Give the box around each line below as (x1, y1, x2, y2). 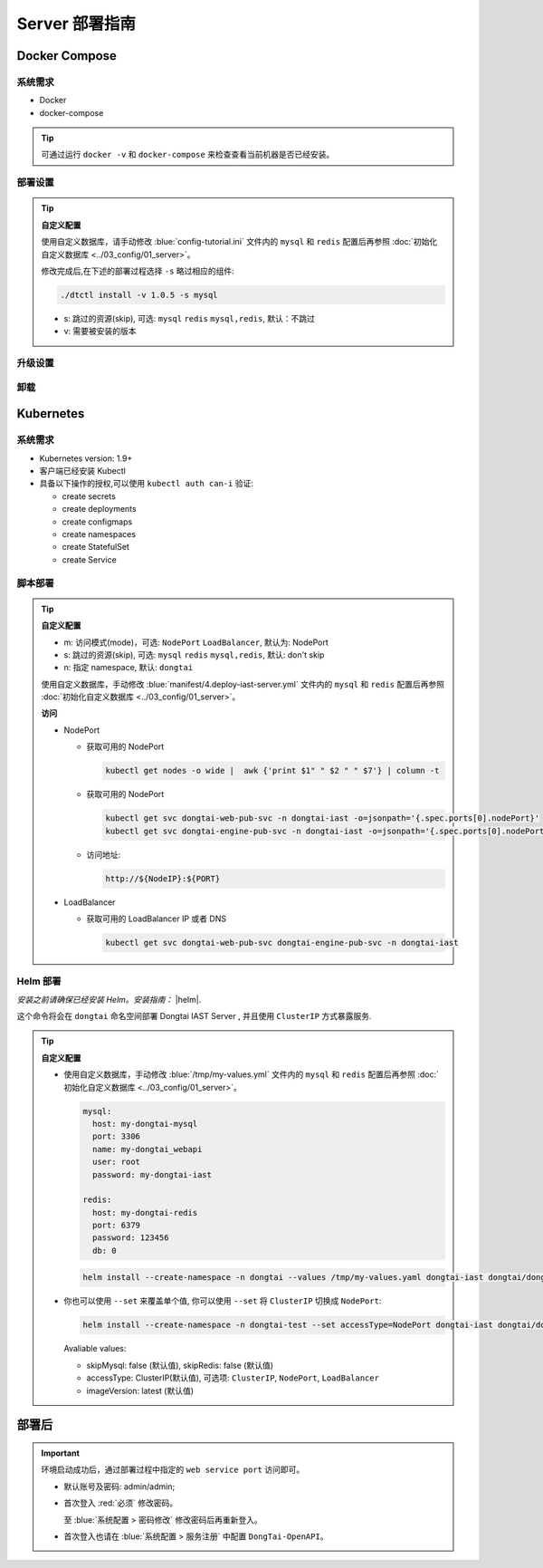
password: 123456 (91, 1233, 169, 1243)
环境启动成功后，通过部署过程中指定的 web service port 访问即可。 (41, 1464, 305, 1476)
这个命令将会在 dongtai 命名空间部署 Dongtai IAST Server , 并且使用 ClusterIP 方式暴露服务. (16, 1011, 372, 1022)
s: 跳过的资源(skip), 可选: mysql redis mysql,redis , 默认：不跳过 (63, 313, 316, 323)
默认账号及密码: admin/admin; (63, 1481, 176, 1492)
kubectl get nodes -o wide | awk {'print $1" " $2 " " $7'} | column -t (105, 765, 440, 776)
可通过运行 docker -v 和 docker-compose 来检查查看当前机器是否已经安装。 (41, 149, 335, 160)
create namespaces (62, 528, 136, 539)
